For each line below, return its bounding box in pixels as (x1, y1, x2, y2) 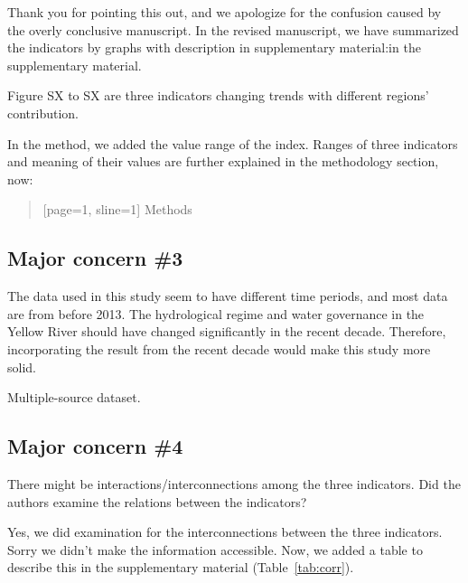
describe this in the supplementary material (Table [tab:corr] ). (7, 558, 354, 577)
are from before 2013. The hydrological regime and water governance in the (7, 304, 425, 323)
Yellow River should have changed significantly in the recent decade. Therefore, (7, 322, 446, 341)
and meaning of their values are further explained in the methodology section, (7, 152, 439, 171)
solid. (7, 357, 36, 376)
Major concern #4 (7, 432, 183, 460)
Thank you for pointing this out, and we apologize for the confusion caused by (7, 3, 442, 21)
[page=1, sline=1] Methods (42, 200, 192, 219)
